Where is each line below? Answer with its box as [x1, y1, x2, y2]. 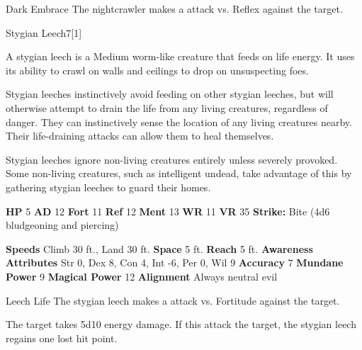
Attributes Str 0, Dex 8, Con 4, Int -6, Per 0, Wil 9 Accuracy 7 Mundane [6, 255, 344, 270]
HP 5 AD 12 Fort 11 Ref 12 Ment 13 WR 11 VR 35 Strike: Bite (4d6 [6, 203, 330, 218]
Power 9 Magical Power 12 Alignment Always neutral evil [6, 269, 278, 283]
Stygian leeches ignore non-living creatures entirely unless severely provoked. [6, 152, 338, 166]
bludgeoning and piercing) [6, 218, 119, 232]
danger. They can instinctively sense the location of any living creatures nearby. [6, 114, 352, 129]
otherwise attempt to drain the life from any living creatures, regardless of [6, 100, 328, 115]
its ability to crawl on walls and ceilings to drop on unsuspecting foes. [6, 62, 309, 77]
